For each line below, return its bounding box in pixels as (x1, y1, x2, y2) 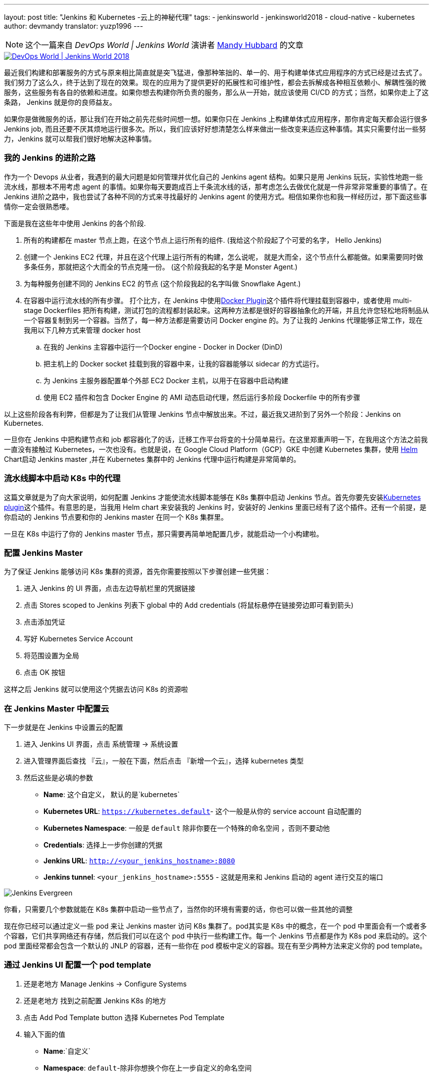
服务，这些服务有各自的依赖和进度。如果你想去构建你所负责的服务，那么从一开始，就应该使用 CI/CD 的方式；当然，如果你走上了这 (4, 88, 429, 96)
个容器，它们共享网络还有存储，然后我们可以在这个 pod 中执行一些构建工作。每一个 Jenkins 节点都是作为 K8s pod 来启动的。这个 (4, 932, 427, 940)
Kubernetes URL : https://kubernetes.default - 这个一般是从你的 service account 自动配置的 (43, 807, 362, 815)
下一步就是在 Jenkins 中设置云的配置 (4, 723, 124, 731)
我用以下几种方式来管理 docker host (24, 325, 141, 334)
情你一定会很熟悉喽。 (4, 202, 73, 211)
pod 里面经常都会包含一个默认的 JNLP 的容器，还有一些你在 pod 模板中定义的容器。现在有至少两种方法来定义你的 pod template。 (4, 941, 427, 950)
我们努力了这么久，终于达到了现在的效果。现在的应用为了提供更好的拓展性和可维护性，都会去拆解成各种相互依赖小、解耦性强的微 (4, 78, 426, 87)
